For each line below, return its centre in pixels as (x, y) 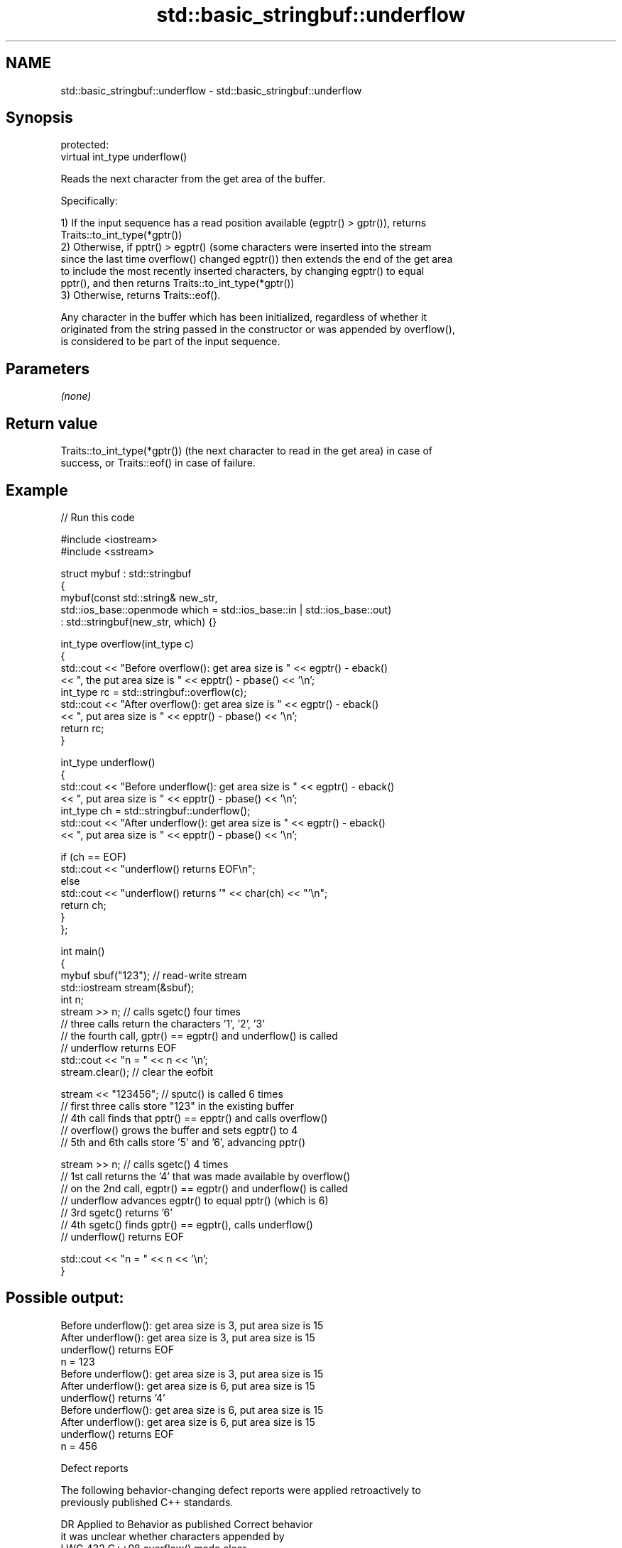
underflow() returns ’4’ (113, 1397)
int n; (72, 999)
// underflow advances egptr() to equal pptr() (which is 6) (195, 1200)
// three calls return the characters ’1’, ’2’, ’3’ (163, 1023)
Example (37, 490)
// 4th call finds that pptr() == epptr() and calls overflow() (194, 1118)
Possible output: (65, 1298)
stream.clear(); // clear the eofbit (137, 1072)
